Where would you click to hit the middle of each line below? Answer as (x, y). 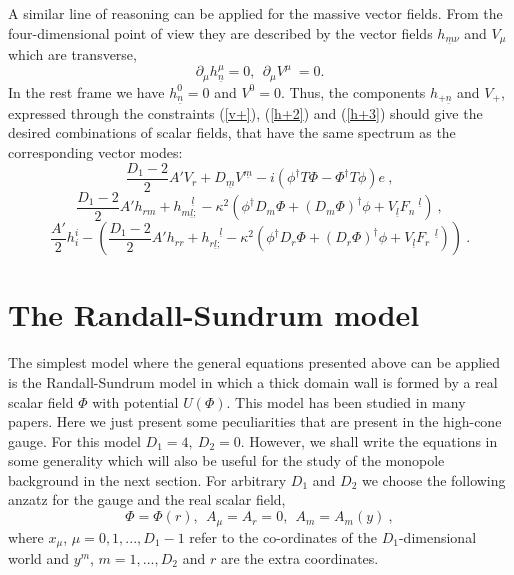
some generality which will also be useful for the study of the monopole (226, 460)
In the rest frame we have (86, 91)
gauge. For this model (74, 440)
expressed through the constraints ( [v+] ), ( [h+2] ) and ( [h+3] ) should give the (245, 112)
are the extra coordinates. (299, 557)
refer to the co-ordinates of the (283, 536)
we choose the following (433, 479)
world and (39, 557)
